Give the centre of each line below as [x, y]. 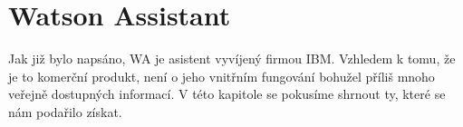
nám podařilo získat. [65, 111]
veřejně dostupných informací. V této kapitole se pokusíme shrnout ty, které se [227, 94]
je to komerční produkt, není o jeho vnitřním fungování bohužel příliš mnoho [222, 76]
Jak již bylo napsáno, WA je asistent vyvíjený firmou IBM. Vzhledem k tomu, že [232, 59]
